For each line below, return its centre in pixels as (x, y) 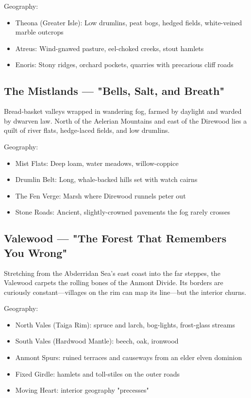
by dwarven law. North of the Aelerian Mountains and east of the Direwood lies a (125, 120)
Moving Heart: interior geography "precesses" (82, 390)
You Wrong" (36, 252)
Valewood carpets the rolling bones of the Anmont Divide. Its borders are (114, 282)
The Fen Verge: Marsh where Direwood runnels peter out (100, 195)
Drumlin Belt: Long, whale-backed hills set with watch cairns (106, 179)
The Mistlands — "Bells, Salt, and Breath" (114, 91)
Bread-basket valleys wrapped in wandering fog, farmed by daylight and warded (123, 111)
